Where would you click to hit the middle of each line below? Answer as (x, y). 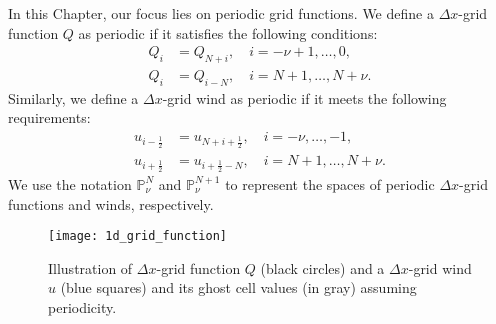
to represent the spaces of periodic (330, 183)
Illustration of (90, 267)
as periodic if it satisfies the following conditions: (228, 32)
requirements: (49, 117)
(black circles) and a (322, 267)
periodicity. (82, 306)
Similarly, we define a (73, 97)
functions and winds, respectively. (111, 203)
